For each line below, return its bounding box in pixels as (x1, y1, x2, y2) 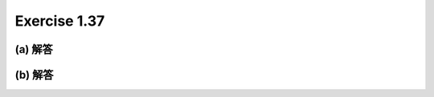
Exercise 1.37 (14, 12, 105, 30)
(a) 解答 (14, 42, 53, 56)
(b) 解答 (14, 68, 54, 82)
